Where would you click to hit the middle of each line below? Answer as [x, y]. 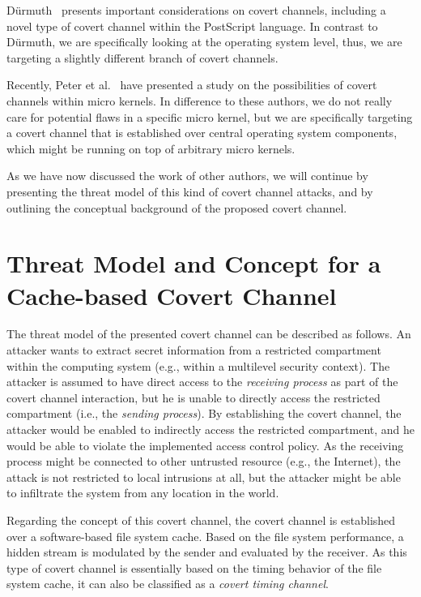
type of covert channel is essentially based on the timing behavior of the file [194, 567]
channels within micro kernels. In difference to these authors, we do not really [200, 100]
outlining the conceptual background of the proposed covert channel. [177, 207]
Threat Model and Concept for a [194, 263]
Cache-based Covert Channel [172, 295]
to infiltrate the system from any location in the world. [143, 493]
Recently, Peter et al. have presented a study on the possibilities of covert [192, 85]
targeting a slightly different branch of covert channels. [142, 57]
